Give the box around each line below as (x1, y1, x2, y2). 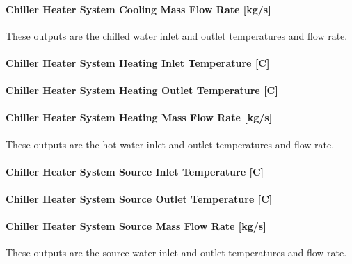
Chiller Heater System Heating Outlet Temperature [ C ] (6, 83, 278, 98)
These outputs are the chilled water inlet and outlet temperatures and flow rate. (6, 28, 348, 42)
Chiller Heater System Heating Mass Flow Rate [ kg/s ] (6, 110, 273, 125)
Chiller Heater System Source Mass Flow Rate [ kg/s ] (6, 219, 266, 233)
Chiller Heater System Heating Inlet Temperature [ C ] (6, 55, 270, 70)
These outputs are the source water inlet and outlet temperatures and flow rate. (6, 245, 347, 260)
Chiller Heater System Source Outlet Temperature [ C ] (6, 191, 273, 205)
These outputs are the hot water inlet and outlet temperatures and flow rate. (6, 137, 335, 151)
